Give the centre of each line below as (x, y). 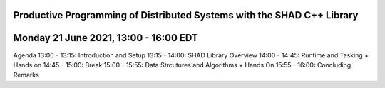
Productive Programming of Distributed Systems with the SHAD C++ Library (186, 15)
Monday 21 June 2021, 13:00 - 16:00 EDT (106, 38)
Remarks (26, 75)
